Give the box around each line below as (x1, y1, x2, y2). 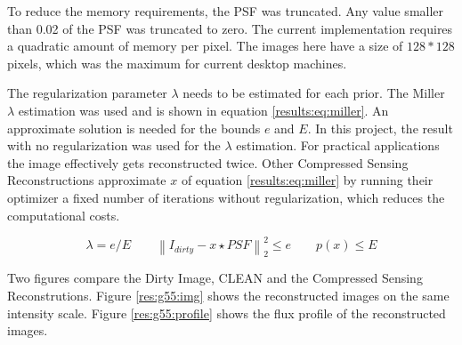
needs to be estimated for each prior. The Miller (182, 84, 445, 102)
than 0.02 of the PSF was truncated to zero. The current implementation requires (7, 19, 453, 37)
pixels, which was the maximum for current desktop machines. (7, 53, 347, 72)
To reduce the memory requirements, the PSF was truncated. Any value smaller (7, 2, 444, 20)
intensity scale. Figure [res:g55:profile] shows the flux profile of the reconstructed (7, 303, 446, 322)
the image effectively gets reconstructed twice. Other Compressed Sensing (7, 153, 409, 172)
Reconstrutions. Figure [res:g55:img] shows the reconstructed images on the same (7, 286, 450, 305)
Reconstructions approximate (7, 171, 166, 189)
